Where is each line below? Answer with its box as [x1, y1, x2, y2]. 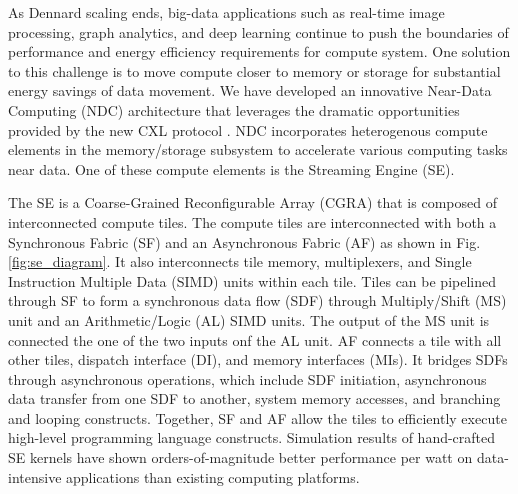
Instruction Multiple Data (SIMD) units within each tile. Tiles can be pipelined [8, 270, 496, 291]
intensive [8, 466, 62, 487]
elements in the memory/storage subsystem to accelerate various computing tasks [8, 139, 508, 160]
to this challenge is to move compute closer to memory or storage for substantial [8, 60, 501, 81]
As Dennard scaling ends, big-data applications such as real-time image [8, 2, 445, 22]
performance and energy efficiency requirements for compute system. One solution [8, 41, 511, 62]
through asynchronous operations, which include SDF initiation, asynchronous [8, 368, 487, 389]
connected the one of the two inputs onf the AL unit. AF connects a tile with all [8, 329, 502, 350]
